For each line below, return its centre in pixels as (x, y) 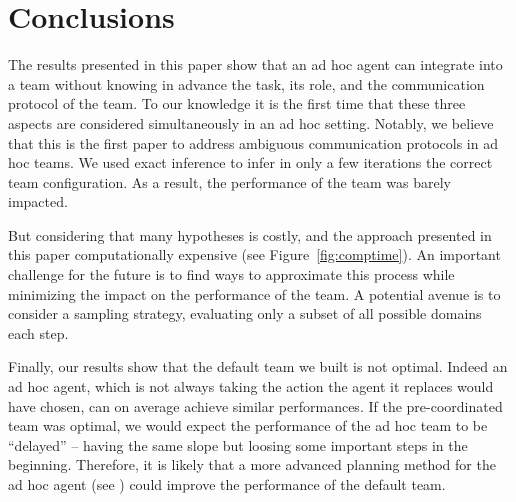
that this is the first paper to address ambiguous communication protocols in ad (253, 142)
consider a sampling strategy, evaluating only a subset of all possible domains (245, 313)
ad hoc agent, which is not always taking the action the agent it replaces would (251, 386)
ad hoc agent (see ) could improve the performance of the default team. (227, 484)
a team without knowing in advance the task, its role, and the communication (246, 83)
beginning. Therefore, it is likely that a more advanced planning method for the (252, 464)
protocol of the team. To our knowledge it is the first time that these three (237, 103)
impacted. (38, 201)
